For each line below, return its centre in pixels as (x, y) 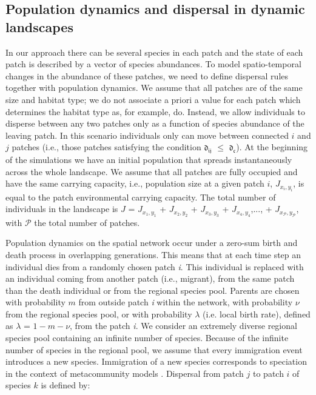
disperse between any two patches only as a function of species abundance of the (155, 123)
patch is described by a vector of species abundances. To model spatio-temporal (153, 64)
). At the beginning (272, 147)
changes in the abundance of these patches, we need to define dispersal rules (147, 75)
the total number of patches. (87, 222)
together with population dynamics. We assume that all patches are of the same (154, 88)
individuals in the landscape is (62, 209)
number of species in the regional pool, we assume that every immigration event (154, 349)
